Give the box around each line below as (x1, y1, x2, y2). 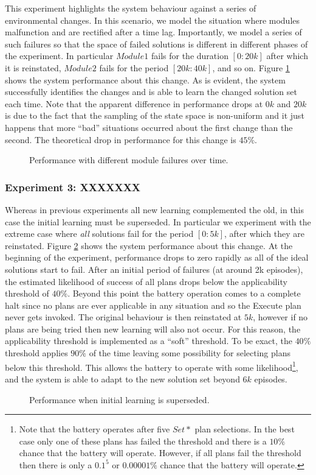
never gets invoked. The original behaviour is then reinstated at (5, 311, 242, 323)
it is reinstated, (5, 61, 61, 74)
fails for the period (99, 61, 169, 74)
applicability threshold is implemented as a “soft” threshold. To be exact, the (5, 334, 292, 347)
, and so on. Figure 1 (212, 61, 290, 74)
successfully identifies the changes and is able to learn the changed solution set (5, 85, 297, 98)
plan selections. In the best (194, 423, 295, 435)
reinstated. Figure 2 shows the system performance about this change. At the (5, 239, 293, 252)
